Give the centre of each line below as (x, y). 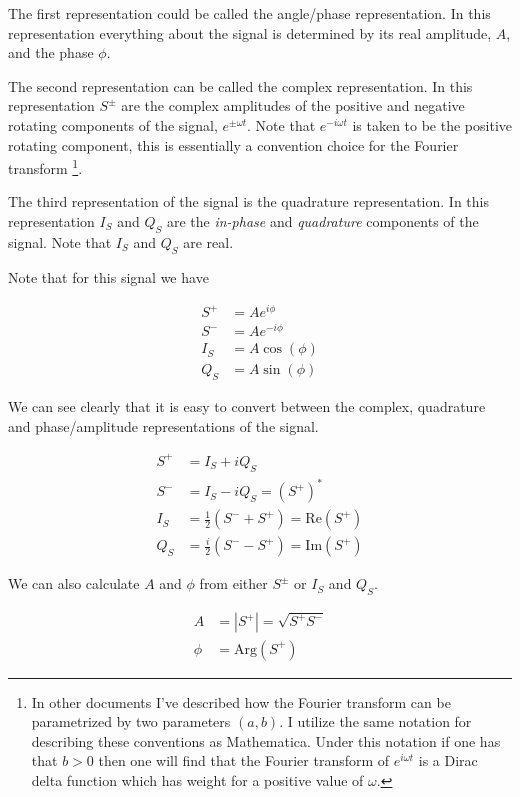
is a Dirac (448, 760)
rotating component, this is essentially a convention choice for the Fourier (233, 144)
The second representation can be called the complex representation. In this (240, 85)
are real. (208, 241)
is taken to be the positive (432, 124)
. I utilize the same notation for (375, 721)
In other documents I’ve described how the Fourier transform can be (241, 701)
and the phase (51, 52)
